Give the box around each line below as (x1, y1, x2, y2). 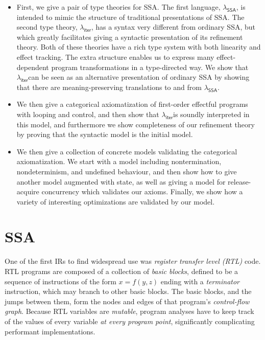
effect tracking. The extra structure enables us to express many (16, 51, 214, 62)
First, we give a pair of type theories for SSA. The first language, (16, 2, 221, 12)
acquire (16, 186, 39, 197)
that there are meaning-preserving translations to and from (16, 81, 202, 92)
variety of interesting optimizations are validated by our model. (16, 196, 215, 207)
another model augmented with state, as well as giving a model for (16, 176, 226, 187)
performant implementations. (5, 326, 95, 336)
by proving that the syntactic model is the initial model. (16, 129, 193, 140)
